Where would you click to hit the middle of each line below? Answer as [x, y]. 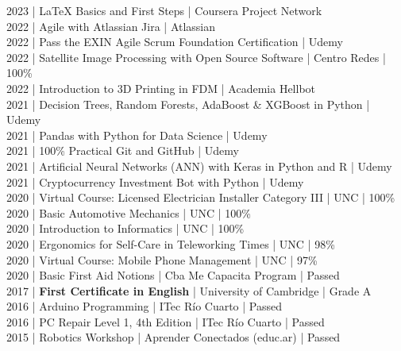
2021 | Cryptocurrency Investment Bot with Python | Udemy [155, 181]
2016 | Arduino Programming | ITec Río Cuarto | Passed [145, 306]
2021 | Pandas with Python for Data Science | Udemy [137, 135]
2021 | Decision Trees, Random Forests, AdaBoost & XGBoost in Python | [188, 104]
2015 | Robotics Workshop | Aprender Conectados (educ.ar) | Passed [174, 337]
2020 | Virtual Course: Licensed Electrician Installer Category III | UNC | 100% [201, 197]
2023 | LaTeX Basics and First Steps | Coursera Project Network [164, 10]
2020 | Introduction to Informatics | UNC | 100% [125, 228]
